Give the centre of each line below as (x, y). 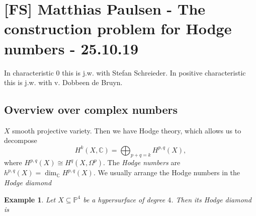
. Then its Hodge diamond (211, 199)
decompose (21, 140)
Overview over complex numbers (91, 110)
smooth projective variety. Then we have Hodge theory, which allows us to (127, 130)
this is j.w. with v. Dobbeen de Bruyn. (63, 82)
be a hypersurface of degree (124, 199)
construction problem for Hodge (118, 28)
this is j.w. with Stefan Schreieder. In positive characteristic (154, 72)
